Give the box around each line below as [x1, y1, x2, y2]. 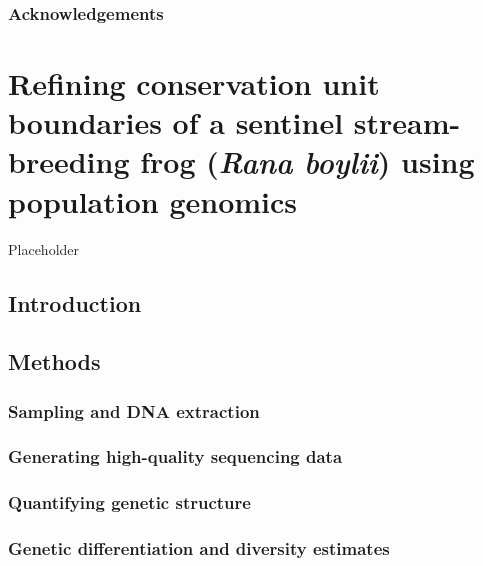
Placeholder [8, 238, 80, 259]
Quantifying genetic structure [8, 490, 251, 515]
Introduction [8, 287, 142, 318]
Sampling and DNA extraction [8, 398, 260, 423]
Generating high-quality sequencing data [8, 444, 343, 469]
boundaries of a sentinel [8, 102, 344, 143]
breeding [8, 141, 130, 182]
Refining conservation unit [8, 63, 380, 104]
